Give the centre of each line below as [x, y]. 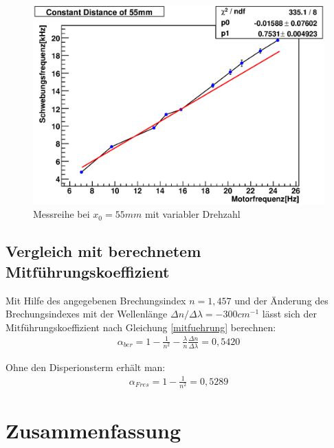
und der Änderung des [281, 300]
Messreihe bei [62, 214]
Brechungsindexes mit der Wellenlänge [87, 314]
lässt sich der [290, 314]
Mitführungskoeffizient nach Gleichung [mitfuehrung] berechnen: [141, 327]
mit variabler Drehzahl [192, 214]
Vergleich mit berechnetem [103, 251]
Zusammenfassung [93, 430]
